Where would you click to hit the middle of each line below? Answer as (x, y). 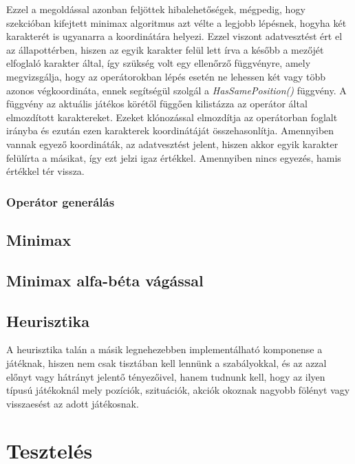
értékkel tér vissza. (45, 171)
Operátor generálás (61, 201)
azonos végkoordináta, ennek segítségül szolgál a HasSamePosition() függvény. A (176, 90)
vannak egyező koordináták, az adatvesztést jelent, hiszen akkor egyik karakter (172, 144)
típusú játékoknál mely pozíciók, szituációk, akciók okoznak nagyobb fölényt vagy (178, 390)
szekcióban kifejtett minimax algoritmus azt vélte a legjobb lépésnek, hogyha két (176, 22)
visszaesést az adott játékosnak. (73, 403)
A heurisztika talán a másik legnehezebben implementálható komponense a (164, 349)
